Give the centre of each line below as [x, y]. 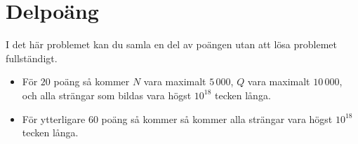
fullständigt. [32, 58]
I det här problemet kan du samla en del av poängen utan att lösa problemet [171, 44]
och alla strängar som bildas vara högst [107, 95]
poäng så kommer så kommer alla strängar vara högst [217, 118]
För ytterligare [54, 118]
